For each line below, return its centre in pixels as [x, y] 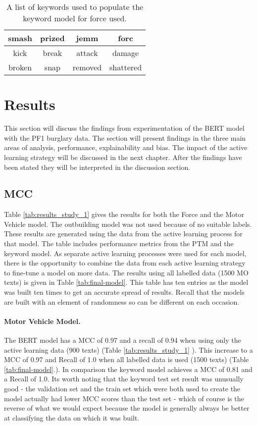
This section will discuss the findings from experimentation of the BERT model [124, 128]
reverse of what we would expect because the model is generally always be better [127, 408]
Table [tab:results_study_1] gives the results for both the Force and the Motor [124, 214]
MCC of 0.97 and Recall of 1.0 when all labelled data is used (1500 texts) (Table [127, 359]
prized [52, 38]
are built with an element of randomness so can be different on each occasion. [122, 301]
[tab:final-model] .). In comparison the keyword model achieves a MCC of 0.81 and [128, 369]
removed [87, 67]
